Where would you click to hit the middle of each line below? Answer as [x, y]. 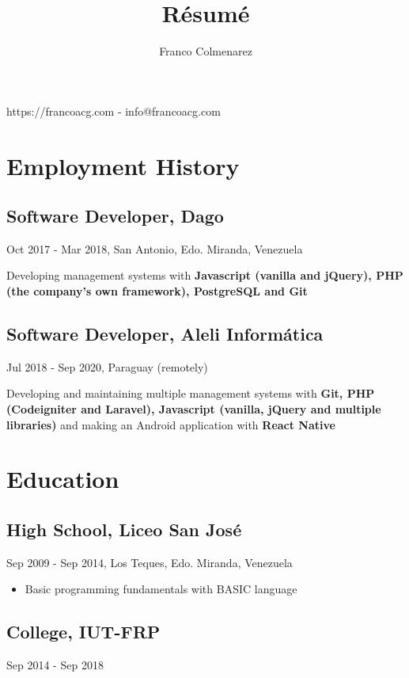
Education [63, 479]
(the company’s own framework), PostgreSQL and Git [157, 291]
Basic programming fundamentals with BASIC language [161, 589]
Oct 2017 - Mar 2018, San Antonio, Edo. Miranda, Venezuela [155, 248]
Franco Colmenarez [206, 51]
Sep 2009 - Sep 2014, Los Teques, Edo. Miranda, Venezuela [150, 562]
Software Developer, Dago [115, 216]
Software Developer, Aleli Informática [165, 334]
